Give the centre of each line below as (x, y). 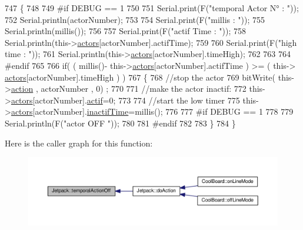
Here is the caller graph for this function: (79, 143)
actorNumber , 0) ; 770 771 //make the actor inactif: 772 (144, 89)
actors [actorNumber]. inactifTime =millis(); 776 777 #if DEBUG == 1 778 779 (152, 111)
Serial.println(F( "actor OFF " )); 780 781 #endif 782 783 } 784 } (120, 123)
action (22, 89)
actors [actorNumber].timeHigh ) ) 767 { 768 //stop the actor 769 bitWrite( (140, 77)
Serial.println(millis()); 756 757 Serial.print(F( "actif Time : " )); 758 (125, 31)
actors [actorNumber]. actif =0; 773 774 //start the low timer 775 (125, 100)
